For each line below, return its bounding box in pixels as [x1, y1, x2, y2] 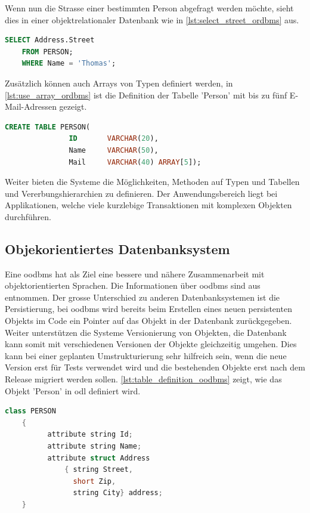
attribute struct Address [47, 453, 150, 462]
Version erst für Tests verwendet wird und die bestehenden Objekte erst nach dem [5, 361, 305, 373]
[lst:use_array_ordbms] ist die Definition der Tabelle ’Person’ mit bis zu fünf [5, 88, 287, 101]
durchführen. [5, 210, 51, 222]
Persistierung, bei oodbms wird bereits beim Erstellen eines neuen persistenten [5, 302, 292, 315]
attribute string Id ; [47, 430, 133, 439]
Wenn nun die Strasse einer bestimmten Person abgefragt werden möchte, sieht [5, 2, 294, 14]
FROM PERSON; [21, 47, 73, 56]
